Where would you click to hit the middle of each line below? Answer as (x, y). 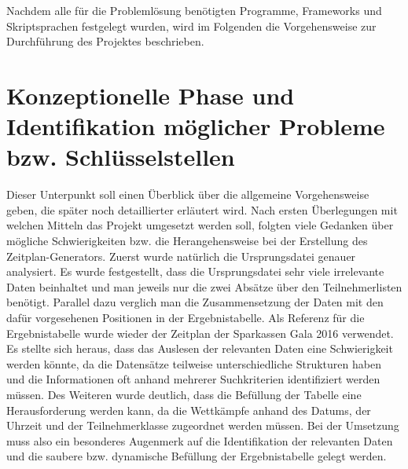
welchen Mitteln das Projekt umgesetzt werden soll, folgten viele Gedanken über (200, 225)
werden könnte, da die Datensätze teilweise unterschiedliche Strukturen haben (194, 363)
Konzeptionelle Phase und (151, 95)
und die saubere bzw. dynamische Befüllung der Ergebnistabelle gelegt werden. (197, 456)
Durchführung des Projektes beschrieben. (105, 41)
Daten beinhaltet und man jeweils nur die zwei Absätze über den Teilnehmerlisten (204, 286)
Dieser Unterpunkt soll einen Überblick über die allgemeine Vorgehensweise (188, 194)
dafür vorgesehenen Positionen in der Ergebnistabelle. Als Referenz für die (186, 318)
